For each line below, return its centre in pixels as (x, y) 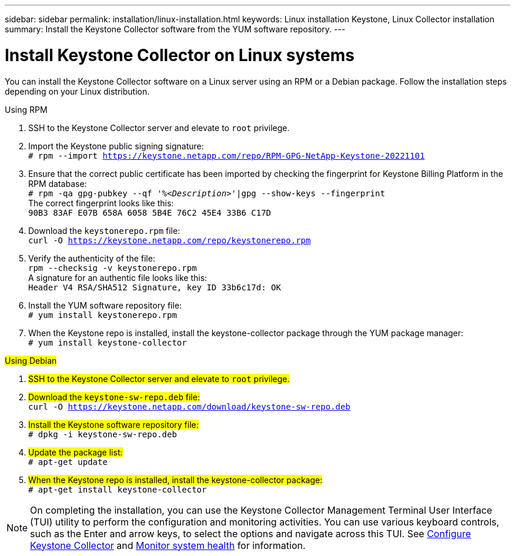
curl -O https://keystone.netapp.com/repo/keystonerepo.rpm (170, 240)
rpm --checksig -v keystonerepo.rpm (113, 268)
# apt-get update (68, 462)
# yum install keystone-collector (108, 342)
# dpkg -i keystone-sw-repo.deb (103, 434)
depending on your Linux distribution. (77, 91)
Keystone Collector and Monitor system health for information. (168, 545)
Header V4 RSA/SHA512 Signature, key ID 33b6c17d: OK (155, 287)
